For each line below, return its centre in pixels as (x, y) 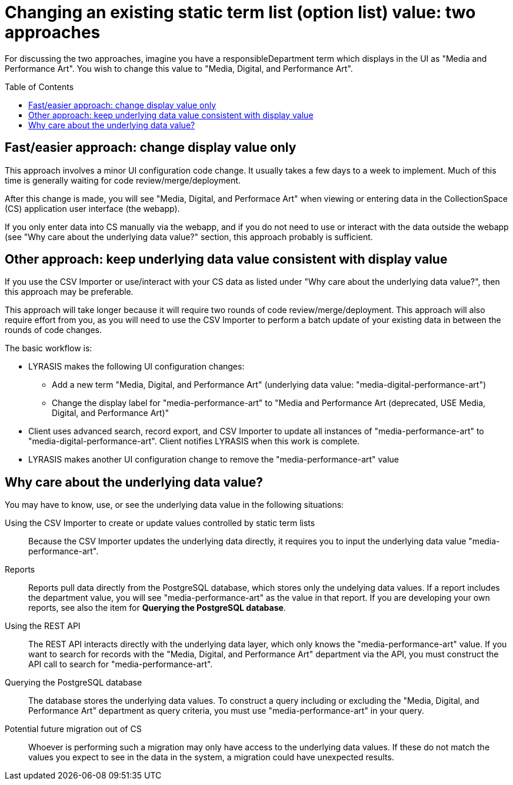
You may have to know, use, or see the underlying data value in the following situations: (174, 505)
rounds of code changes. (54, 330)
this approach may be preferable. (69, 292)
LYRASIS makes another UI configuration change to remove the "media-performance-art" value (214, 460)
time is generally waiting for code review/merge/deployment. (123, 180)
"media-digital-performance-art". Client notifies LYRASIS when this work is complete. (194, 441)
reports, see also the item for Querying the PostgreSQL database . (157, 608)
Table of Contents (39, 87)
